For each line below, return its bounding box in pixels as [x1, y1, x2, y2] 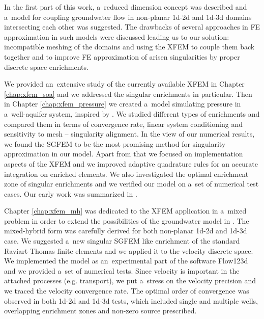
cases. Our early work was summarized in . [4, 188, 137, 199]
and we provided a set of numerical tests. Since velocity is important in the [4, 265, 240, 276]
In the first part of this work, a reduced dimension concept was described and [4, 2, 247, 12]
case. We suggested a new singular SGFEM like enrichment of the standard [4, 235, 240, 246]
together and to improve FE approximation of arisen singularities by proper [4, 51, 240, 62]
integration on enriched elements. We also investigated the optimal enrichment [4, 168, 249, 179]
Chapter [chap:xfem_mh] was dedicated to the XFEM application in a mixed [4, 205, 247, 216]
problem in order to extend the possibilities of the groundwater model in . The [4, 215, 249, 226]
